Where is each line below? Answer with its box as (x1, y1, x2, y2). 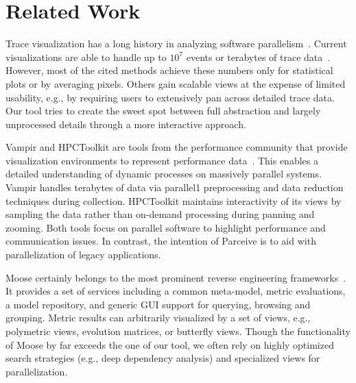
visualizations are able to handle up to (5, 49, 167, 64)
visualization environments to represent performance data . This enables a (5, 153, 318, 167)
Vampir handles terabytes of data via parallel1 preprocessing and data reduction (5, 180, 344, 195)
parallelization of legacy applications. (5, 247, 161, 262)
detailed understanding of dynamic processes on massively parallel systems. (5, 166, 322, 181)
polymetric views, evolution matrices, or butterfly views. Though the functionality (5, 324, 351, 338)
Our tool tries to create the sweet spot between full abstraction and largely (5, 103, 321, 118)
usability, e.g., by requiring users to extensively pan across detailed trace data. (5, 90, 335, 104)
